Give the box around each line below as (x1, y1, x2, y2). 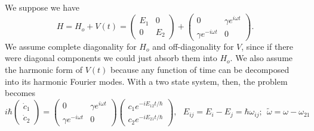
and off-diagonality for (152, 40, 234, 52)
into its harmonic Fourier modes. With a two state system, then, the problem (5, 75, 288, 87)
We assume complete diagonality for (5, 40, 137, 52)
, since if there (241, 40, 294, 52)
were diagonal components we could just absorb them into (5, 52, 217, 64)
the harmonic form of (5, 63, 82, 76)
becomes (5, 87, 36, 99)
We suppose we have (5, 1, 79, 13)
